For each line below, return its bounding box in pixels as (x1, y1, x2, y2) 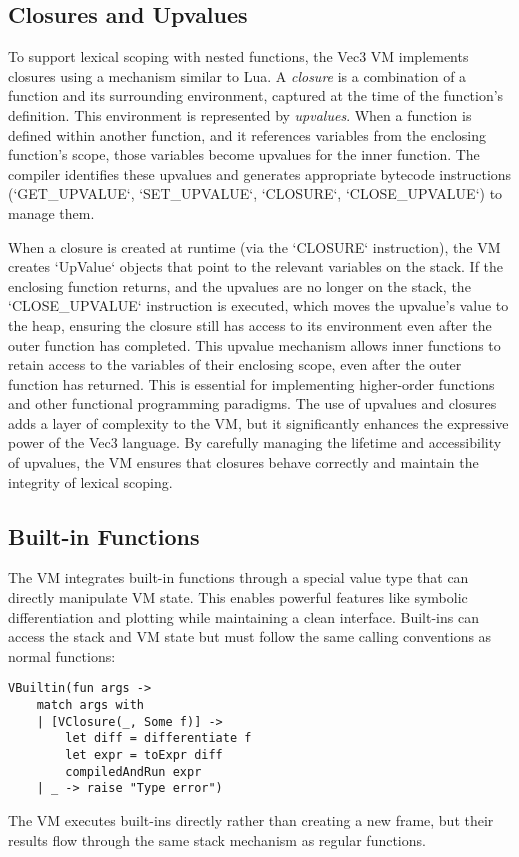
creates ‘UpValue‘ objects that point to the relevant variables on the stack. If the (8, 256, 504, 277)
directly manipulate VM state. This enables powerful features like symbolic (8, 587, 468, 608)
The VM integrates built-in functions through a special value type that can (8, 567, 469, 588)
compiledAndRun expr (65, 764, 202, 779)
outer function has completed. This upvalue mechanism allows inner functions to (8, 334, 501, 355)
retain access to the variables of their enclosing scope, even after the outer (8, 354, 462, 375)
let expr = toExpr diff (65, 748, 223, 763)
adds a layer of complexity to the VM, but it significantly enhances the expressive (8, 412, 509, 433)
